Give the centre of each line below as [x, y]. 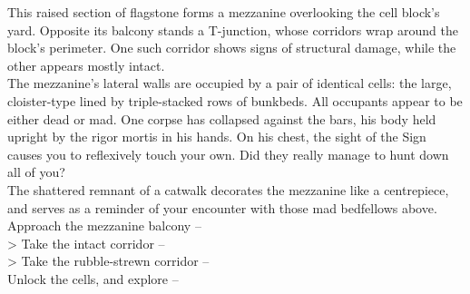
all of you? [36, 172]
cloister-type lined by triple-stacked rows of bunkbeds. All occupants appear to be [235, 100]
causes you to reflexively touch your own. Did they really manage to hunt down [228, 154]
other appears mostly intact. [86, 65]
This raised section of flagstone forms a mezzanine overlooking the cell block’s [224, 12]
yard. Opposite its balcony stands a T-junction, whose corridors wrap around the [233, 29]
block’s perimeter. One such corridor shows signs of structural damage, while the [232, 48]
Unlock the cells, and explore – [93, 278]
